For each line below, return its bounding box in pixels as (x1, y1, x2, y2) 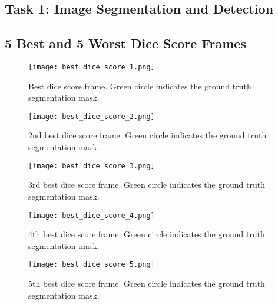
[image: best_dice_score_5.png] (28, 260, 155, 269)
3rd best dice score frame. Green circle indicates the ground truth (28, 178, 265, 191)
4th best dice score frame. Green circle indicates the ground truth (28, 228, 265, 240)
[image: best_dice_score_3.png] (28, 161, 155, 170)
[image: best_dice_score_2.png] (28, 112, 155, 121)
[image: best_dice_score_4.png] (28, 211, 155, 220)
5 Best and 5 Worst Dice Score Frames (5, 34, 246, 52)
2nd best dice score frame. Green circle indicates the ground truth (28, 129, 267, 141)
